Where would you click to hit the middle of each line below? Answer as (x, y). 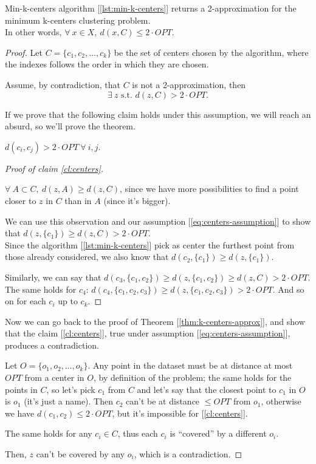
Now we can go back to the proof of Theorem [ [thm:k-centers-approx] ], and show (155, 321)
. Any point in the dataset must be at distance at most (190, 365)
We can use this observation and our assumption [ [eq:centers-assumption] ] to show (158, 221)
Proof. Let (24, 52)
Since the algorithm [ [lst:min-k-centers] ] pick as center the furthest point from (150, 244)
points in (21, 389)
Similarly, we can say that (53, 277)
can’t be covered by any (81, 454)
